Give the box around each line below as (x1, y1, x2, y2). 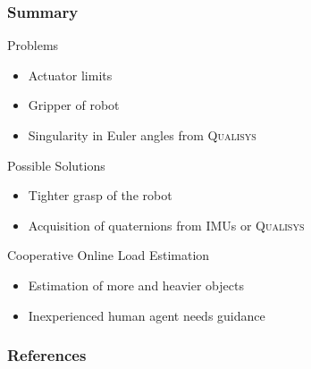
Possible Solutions (7, 155, 105, 174)
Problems (7, 36, 59, 55)
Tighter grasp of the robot (28, 186, 172, 205)
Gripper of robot (28, 96, 120, 114)
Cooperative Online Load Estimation (7, 246, 210, 264)
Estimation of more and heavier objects (28, 275, 244, 294)
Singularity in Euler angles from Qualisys (28, 126, 256, 144)
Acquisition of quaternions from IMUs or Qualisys (28, 215, 305, 234)
